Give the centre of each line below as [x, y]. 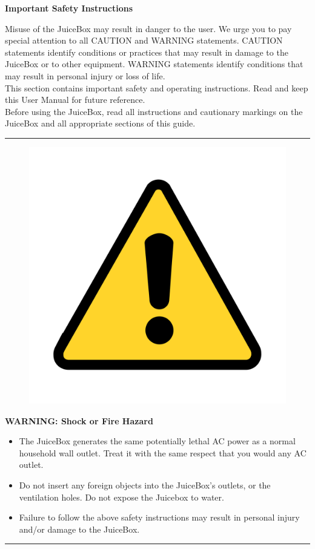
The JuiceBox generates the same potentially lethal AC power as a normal [157, 441]
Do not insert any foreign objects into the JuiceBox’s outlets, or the [145, 485]
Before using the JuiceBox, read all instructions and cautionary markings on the [154, 111]
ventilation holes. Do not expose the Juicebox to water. [121, 497]
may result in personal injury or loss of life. [85, 75]
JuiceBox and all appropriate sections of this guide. [100, 123]
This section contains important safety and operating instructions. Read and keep [157, 87]
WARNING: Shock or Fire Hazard [79, 420]
